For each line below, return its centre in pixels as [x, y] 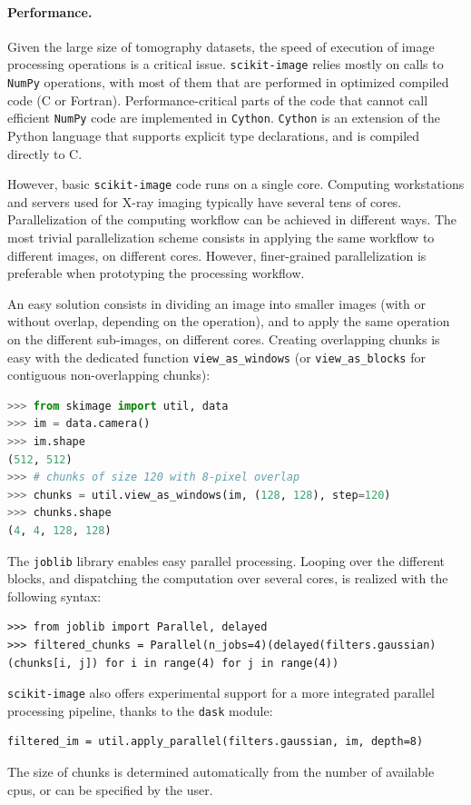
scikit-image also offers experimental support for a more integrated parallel [221, 693]
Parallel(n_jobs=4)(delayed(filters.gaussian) [293, 645]
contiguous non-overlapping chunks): [109, 375]
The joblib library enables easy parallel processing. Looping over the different [226, 560]
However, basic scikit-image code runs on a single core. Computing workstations [236, 184]
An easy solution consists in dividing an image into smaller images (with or [217, 303]
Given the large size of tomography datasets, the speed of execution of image [221, 46]
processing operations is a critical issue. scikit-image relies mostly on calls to [226, 64]
